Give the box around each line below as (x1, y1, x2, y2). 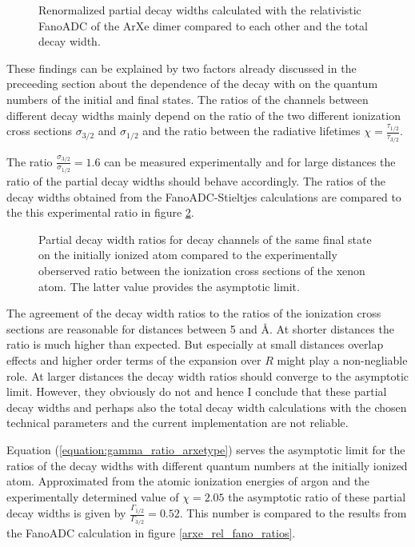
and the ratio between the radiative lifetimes (142, 122, 361, 139)
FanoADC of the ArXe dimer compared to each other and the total (38, 17, 368, 34)
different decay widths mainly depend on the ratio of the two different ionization (6, 106, 401, 123)
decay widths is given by (6, 505, 126, 521)
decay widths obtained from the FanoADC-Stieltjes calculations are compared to (6, 188, 401, 205)
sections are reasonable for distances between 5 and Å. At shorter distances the (6, 320, 394, 337)
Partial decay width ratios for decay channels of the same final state (38, 230, 372, 247)
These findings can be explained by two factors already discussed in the (6, 59, 357, 76)
